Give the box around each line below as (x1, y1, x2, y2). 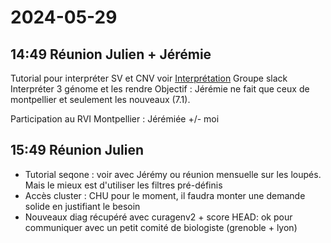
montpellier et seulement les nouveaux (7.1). (10, 94, 191, 105)
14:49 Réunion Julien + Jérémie (10, 46, 212, 63)
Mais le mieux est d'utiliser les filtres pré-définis (24, 179, 223, 191)
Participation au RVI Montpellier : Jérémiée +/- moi (10, 113, 220, 125)
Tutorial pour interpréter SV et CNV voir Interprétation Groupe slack (10, 72, 288, 84)
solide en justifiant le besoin (24, 200, 141, 212)
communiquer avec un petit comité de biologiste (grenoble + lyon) (24, 221, 298, 233)
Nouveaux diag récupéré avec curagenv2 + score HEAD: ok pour (24, 211, 293, 223)
